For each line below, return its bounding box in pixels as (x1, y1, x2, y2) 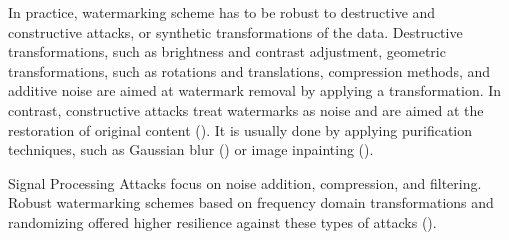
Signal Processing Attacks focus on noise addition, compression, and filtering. (8, 172, 482, 193)
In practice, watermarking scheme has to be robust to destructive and (8, 2, 436, 22)
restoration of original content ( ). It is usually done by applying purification (8, 119, 473, 140)
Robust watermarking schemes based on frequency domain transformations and (8, 192, 494, 213)
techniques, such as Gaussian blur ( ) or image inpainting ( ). (8, 139, 374, 160)
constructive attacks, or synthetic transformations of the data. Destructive (8, 21, 463, 42)
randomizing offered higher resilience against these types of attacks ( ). (8, 211, 437, 232)
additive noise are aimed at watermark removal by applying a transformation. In (8, 80, 502, 101)
